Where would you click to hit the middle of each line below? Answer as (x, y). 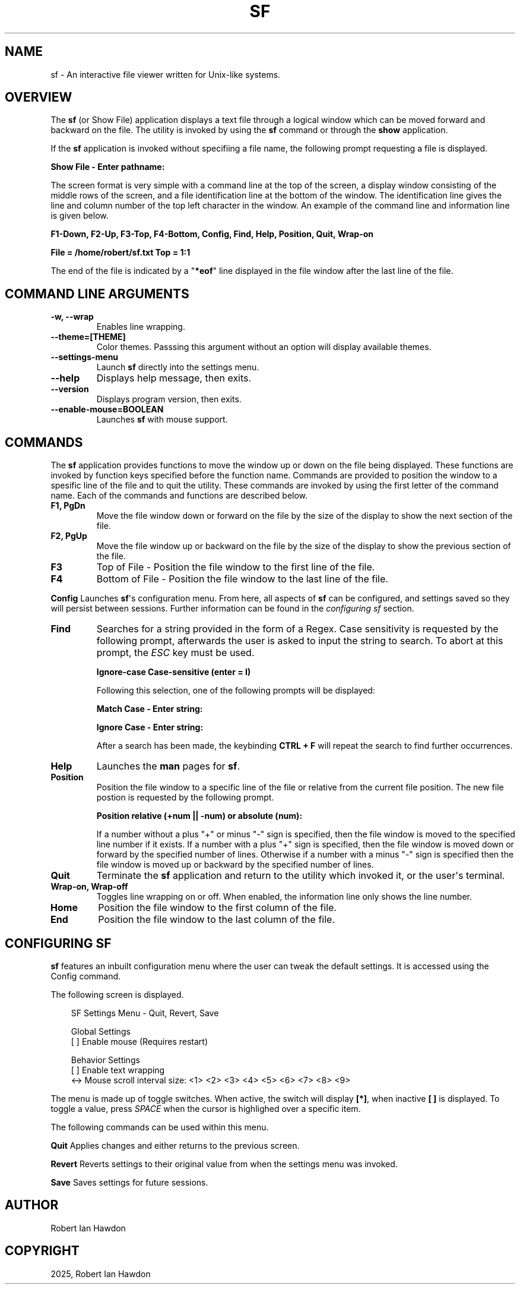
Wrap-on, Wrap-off (89, 887)
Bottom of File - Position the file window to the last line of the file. (242, 579)
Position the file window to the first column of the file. (217, 908)
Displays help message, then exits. (174, 378)
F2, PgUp (69, 536)
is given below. (80, 216)
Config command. (86, 976)
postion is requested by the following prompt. (185, 798)
